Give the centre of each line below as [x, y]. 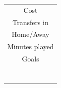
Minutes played [31, 46]
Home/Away [30, 34]
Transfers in [30, 22]
